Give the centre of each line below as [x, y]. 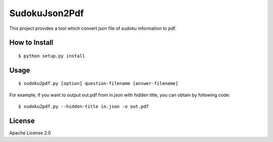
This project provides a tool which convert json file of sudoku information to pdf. [93, 28]
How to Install [31, 43]
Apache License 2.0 [30, 133]
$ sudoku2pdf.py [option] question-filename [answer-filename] [98, 84]
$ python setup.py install [52, 56]
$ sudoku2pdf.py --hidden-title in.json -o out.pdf [84, 107]
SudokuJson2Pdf [47, 13]
